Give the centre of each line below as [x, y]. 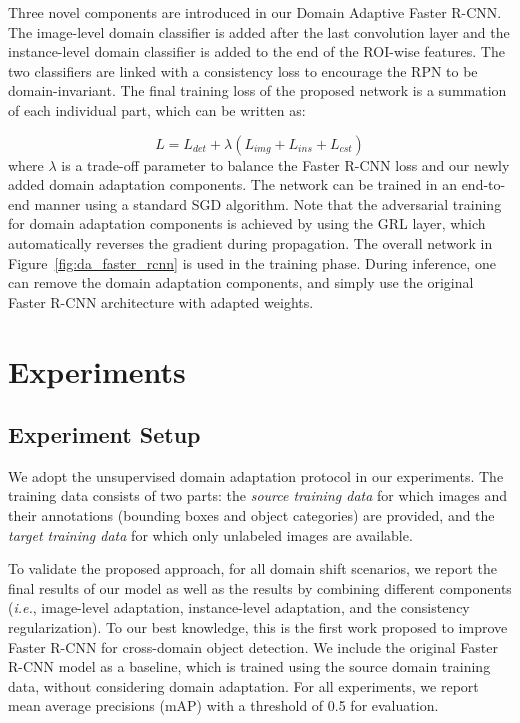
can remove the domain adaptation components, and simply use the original [241, 282]
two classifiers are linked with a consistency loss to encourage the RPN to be [243, 70]
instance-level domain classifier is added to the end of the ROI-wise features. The [256, 51]
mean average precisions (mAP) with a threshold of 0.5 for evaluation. [223, 705]
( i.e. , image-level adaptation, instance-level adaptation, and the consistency [239, 607]
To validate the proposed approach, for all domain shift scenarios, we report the [253, 568]
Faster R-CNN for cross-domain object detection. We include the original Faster [253, 646]
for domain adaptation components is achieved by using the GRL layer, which [247, 223]
